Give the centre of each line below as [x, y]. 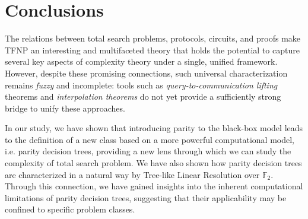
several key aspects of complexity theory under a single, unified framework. [141, 61]
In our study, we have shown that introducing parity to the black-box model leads [154, 128]
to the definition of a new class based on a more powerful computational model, [150, 139]
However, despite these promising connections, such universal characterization [146, 73]
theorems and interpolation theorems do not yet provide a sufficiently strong [143, 96]
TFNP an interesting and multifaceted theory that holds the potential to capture [152, 50]
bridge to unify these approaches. [65, 108]
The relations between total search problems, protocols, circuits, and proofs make [153, 38]
